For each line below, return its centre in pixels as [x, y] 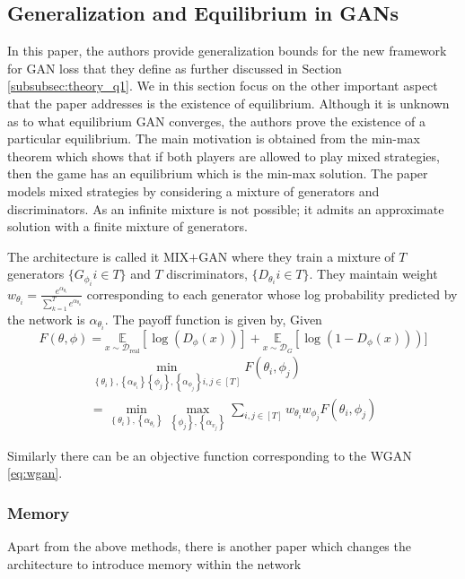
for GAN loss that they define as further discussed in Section [175, 68]
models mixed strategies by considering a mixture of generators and [193, 190]
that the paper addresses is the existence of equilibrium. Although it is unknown [228, 103]
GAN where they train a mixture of [297, 256]
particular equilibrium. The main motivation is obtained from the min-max [214, 138]
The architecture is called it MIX [98, 256]
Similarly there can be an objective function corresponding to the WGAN [210, 455]
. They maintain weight [373, 274]
